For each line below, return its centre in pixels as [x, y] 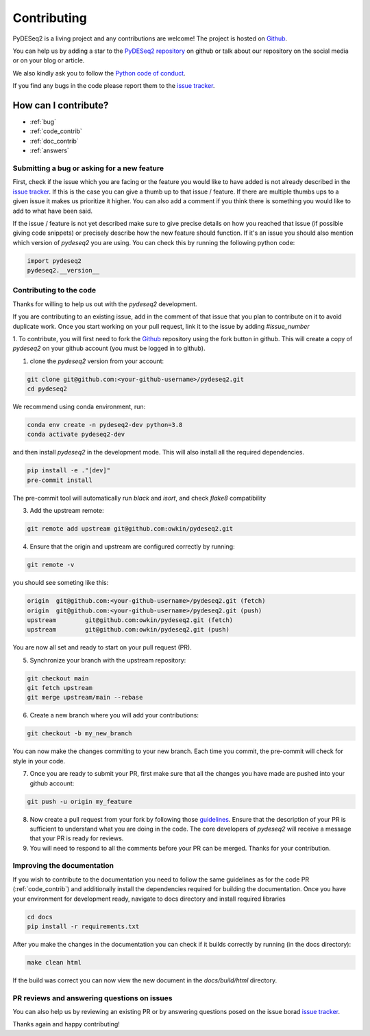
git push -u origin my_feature [80, 801]
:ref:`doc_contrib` [54, 141]
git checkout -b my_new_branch [80, 734]
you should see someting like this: [61, 583]
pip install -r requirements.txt [83, 926]
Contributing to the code [54, 290]
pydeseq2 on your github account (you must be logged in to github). [109, 348]
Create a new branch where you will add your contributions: [114, 715]
